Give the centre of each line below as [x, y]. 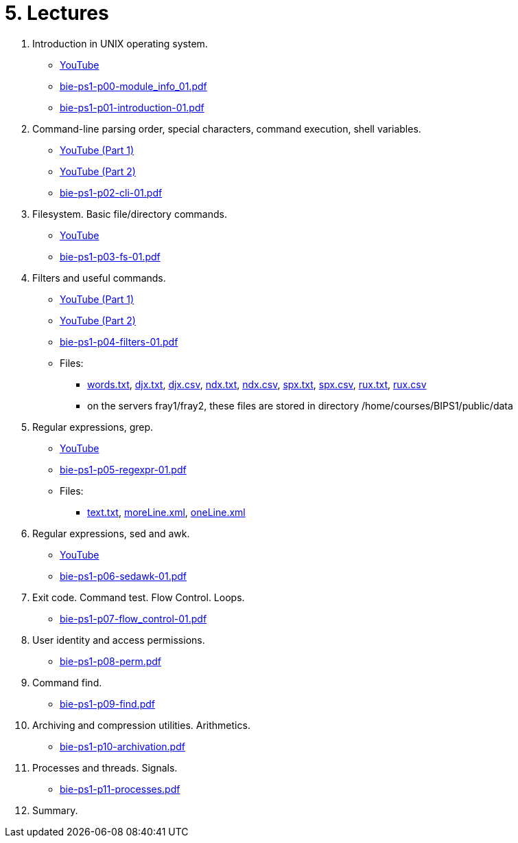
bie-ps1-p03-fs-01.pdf [110, 256]
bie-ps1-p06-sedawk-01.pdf [123, 576]
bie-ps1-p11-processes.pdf [120, 789]
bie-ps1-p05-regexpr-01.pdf [123, 469]
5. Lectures [57, 13]
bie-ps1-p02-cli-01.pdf [111, 192]
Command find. [67, 682]
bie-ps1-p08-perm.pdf [111, 661]
